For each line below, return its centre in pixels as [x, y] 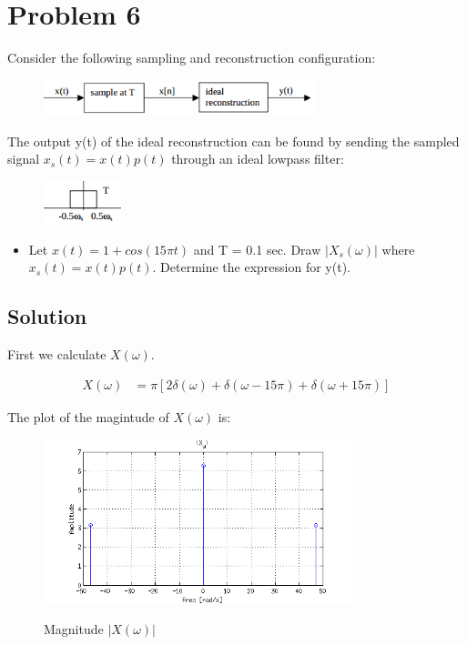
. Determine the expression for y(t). [251, 267]
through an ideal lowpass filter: [258, 159]
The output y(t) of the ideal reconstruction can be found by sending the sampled [233, 141]
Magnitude [74, 629]
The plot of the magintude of [88, 416]
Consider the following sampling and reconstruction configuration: [192, 58]
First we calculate [57, 354]
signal [24, 159]
